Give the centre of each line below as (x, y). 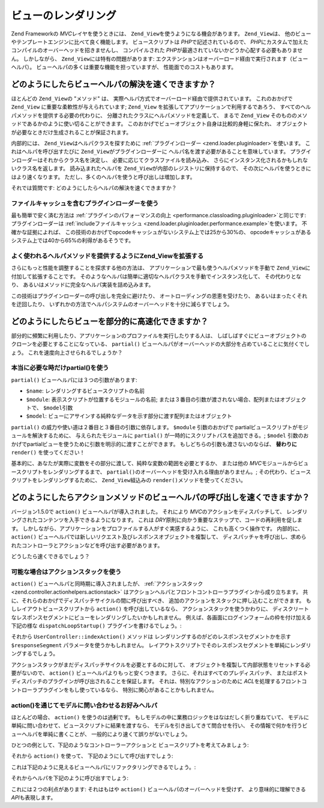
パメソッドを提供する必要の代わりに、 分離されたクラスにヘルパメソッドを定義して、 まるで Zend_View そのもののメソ (159, 115)
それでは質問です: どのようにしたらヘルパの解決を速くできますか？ (94, 188)
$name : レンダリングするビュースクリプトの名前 (85, 391)
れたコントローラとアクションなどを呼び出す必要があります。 (87, 545)
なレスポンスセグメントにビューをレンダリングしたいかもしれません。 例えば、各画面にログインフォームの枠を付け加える (161, 617)
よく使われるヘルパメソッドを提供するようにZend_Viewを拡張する (107, 256)
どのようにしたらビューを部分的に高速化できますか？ (109, 321)
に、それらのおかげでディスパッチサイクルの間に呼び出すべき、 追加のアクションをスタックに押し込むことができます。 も (161, 600)
